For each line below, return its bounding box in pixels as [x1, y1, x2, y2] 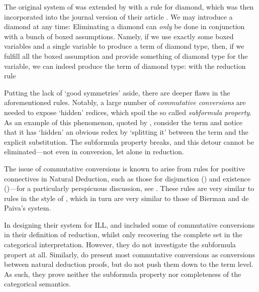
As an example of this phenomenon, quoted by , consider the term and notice [4, 117, 242, 127]
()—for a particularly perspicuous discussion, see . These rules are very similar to [4, 183, 254, 193]
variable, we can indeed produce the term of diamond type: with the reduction [4, 60, 246, 71]
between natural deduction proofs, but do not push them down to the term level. [4, 259, 253, 269]
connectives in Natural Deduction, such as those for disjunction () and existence [4, 173, 250, 183]
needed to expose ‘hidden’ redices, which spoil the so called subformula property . [4, 107, 252, 117]
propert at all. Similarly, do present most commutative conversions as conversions [4, 249, 255, 259]
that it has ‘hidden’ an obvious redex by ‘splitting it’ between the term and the [4, 127, 248, 137]
